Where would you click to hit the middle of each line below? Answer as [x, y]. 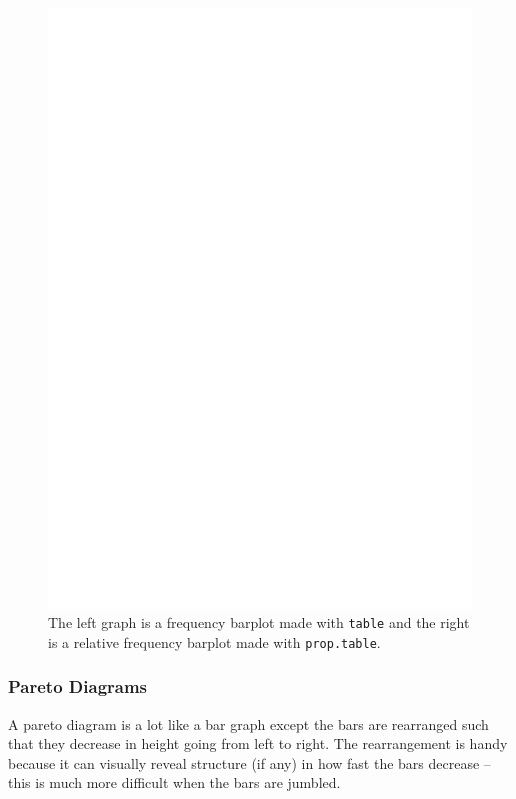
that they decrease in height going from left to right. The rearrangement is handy [258, 743]
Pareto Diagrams [78, 686]
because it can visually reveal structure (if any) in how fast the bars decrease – [249, 762]
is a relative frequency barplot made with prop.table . [214, 641]
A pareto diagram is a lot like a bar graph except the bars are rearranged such [248, 723]
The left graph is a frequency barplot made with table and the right [259, 622]
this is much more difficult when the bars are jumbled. [174, 782]
